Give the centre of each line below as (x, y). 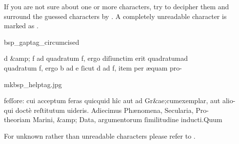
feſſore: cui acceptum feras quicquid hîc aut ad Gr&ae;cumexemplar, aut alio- (120, 100)
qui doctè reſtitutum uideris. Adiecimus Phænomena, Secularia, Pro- (106, 110)
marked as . (21, 26)
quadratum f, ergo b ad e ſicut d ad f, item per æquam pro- (93, 67)
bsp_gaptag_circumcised (42, 42)
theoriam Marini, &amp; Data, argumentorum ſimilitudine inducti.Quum (113, 119)
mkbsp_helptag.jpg (33, 84)
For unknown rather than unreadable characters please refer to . (100, 135)
